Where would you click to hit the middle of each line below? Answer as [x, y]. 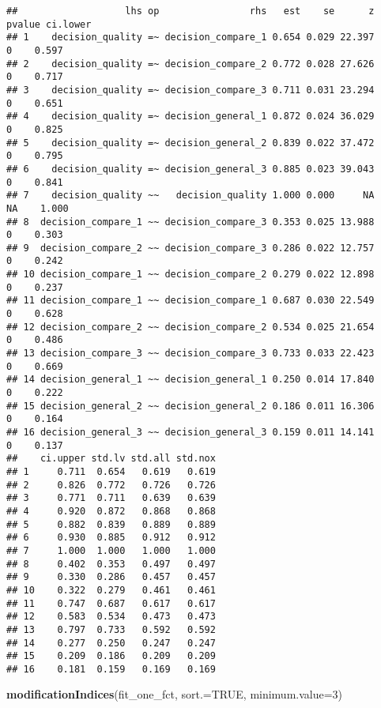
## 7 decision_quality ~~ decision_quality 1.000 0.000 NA [190, 196]
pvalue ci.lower [49, 24]
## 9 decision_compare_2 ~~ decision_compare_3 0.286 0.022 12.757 [190, 248]
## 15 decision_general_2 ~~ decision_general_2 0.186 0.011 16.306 [190, 406]
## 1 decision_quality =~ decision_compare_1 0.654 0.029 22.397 [190, 38]
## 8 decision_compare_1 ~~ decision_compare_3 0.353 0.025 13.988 [190, 222]
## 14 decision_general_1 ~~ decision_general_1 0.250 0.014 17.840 [190, 380]
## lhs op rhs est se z [190, 11]
